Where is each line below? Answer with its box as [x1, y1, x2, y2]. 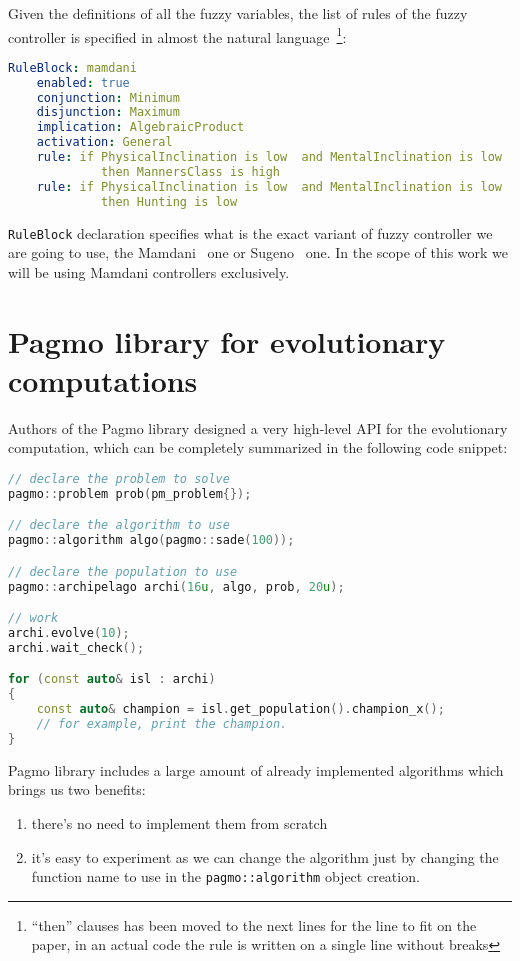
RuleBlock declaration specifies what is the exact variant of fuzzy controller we [8, 222, 493, 243]
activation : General [36, 135, 173, 150]
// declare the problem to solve [8, 471, 230, 486]
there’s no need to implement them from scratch [31, 813, 328, 833]
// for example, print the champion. [36, 717, 288, 732]
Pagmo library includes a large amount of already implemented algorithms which [8, 759, 504, 780]
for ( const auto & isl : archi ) [8, 672, 216, 687]
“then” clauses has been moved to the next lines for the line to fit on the [31, 914, 477, 935]
